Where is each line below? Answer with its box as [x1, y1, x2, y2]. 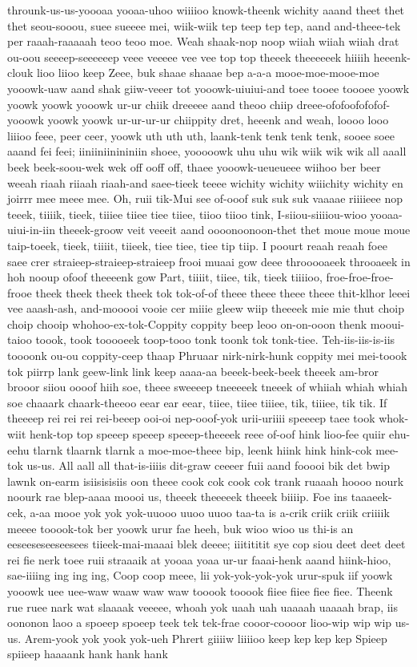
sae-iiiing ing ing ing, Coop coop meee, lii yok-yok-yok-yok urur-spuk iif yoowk [7, 567, 393, 584]
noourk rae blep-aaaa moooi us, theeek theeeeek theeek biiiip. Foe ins [7, 488, 348, 505]
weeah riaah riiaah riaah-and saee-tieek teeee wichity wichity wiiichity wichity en [7, 174, 403, 191]
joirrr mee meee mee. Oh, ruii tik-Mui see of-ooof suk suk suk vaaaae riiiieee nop [7, 190, 403, 207]
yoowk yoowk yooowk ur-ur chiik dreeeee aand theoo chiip [7, 95, 294, 112]
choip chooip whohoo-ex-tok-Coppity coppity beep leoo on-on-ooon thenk [7, 315, 367, 332]
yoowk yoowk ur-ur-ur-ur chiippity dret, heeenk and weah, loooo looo [47, 111, 389, 128]
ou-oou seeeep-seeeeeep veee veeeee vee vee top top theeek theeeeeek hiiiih [7, 48, 371, 65]
